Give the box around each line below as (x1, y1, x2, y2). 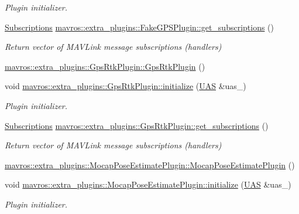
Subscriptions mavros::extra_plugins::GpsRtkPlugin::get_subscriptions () (5, 119, 269, 131)
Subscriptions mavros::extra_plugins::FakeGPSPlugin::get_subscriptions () (5, 21, 274, 33)
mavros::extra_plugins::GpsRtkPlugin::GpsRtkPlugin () (5, 60, 205, 72)
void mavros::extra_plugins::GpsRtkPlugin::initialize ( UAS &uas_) (5, 80, 246, 92)
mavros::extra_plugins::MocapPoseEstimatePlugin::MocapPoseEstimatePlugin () (5, 158, 295, 171)
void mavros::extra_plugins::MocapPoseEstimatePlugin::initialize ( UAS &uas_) (5, 178, 291, 191)
